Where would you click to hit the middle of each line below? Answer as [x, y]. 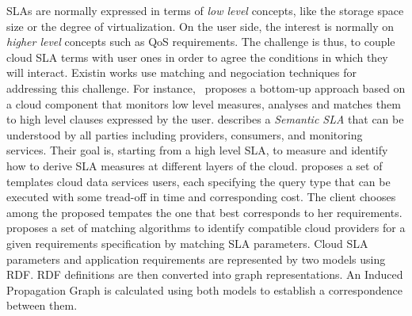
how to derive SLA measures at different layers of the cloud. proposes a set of [195, 165]
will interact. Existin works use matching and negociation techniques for [182, 72]
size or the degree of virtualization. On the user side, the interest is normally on [200, 26]
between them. [42, 305]
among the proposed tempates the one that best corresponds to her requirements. [204, 212]
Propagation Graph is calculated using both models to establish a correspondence [204, 289]
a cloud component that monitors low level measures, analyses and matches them [204, 103]
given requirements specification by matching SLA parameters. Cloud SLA [187, 243]
